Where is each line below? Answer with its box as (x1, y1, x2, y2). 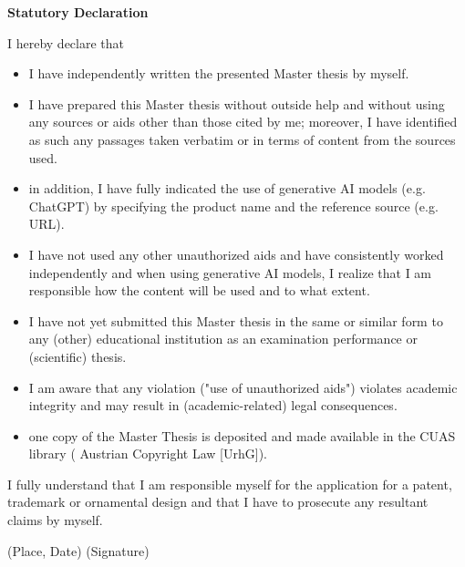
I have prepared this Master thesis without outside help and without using (28, 94, 445, 113)
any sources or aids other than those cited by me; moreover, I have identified (28, 112, 458, 131)
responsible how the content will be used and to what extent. (28, 281, 370, 300)
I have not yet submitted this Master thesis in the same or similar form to (28, 311, 443, 330)
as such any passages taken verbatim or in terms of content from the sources (28, 129, 456, 149)
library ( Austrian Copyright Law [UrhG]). (28, 444, 267, 463)
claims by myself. (7, 510, 103, 530)
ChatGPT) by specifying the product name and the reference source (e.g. (28, 196, 439, 215)
